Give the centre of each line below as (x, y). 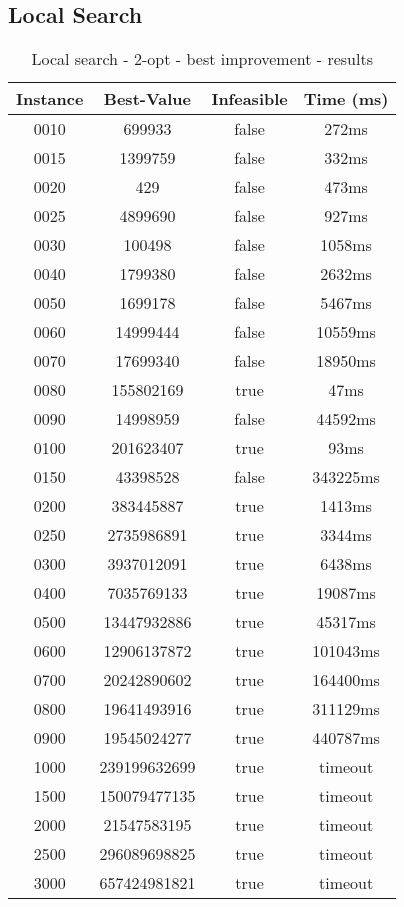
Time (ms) (346, 99)
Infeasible (249, 99)
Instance (50, 99)
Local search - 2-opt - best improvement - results (202, 59)
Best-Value (147, 99)
